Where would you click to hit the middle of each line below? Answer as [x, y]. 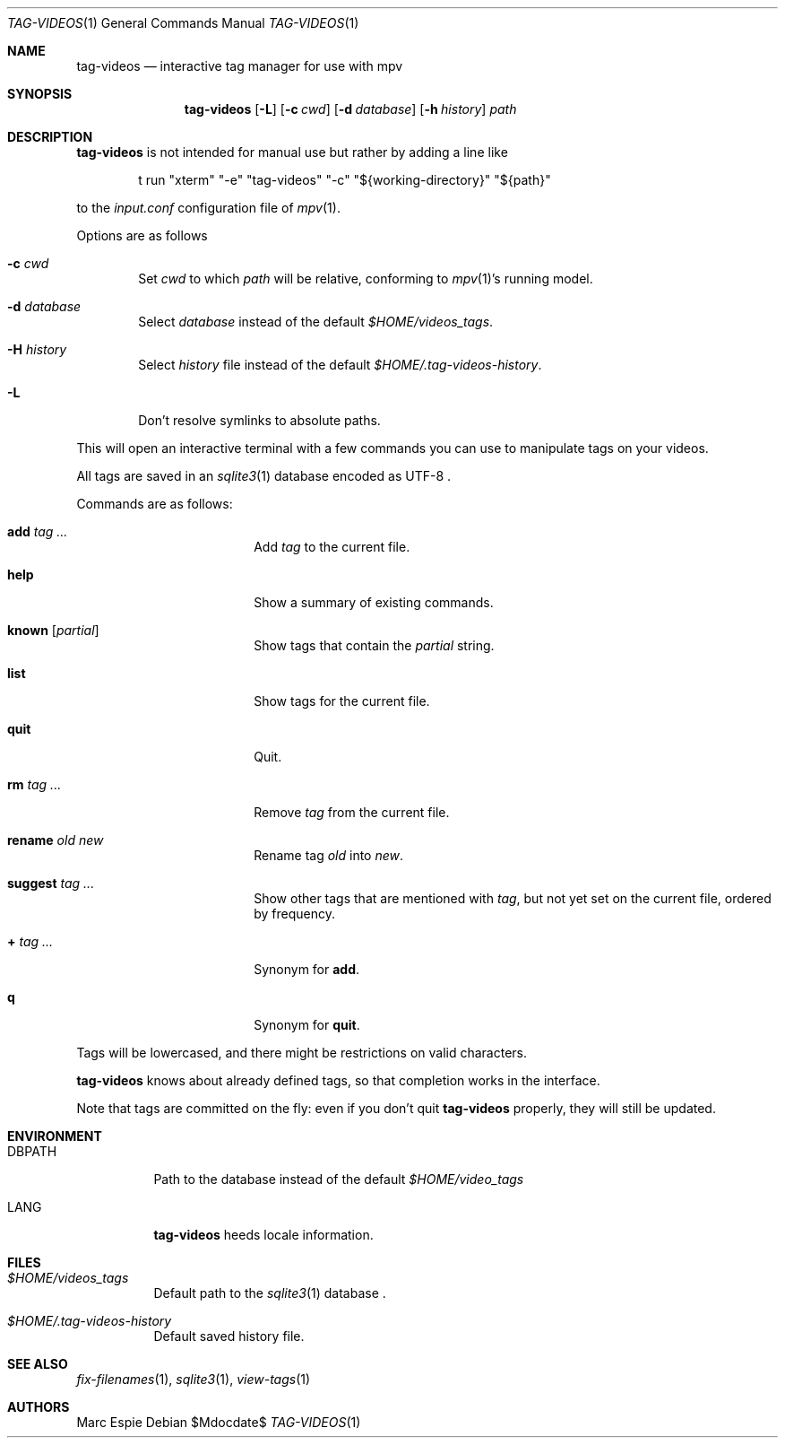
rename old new [56, 840]
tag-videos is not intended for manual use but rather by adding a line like [292, 152]
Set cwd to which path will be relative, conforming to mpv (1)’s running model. [366, 279]
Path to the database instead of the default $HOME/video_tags [339, 1179]
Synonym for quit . [307, 1025]
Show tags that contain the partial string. [374, 645]
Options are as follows [142, 235]
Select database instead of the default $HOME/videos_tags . [316, 322]
